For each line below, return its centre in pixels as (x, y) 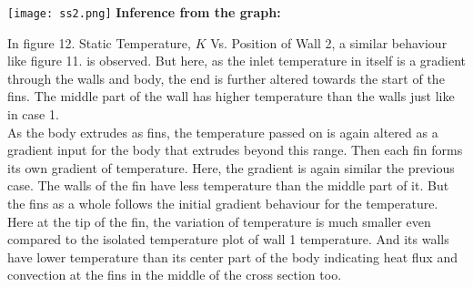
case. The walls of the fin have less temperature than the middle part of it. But (228, 185)
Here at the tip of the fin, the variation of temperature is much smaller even (219, 221)
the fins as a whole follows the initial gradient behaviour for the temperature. (223, 203)
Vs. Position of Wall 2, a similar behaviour (329, 42)
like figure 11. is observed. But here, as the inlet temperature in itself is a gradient (237, 61)
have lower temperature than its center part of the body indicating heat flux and (232, 256)
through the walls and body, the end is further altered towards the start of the (226, 78)
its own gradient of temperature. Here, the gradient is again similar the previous (231, 167)
